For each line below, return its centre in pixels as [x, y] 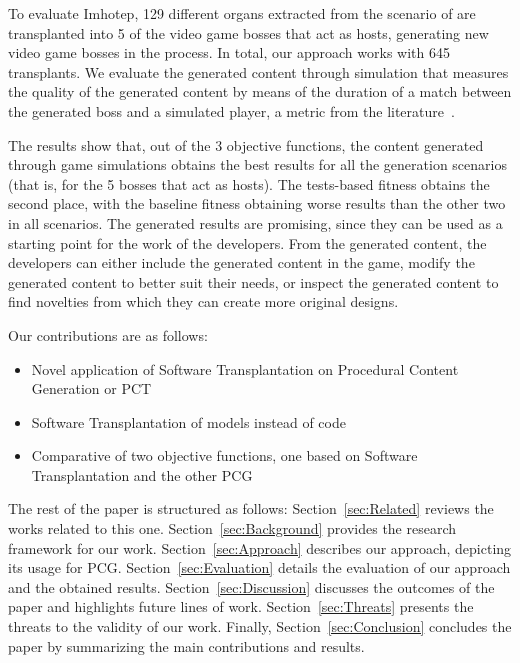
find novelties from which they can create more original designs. [203, 301]
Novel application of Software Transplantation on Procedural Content [245, 368]
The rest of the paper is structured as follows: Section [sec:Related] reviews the [251, 508]
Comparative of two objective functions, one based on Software [224, 455]
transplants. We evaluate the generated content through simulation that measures [258, 71]
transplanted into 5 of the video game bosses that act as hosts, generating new [248, 32]
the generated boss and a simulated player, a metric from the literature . [231, 110]
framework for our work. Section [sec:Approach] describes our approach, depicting [260, 547]
